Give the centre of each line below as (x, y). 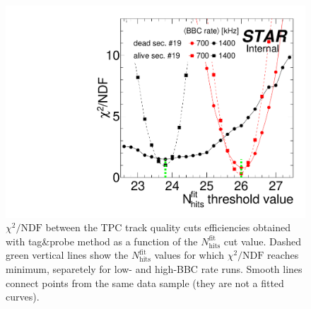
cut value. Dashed (262, 241)
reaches (283, 255)
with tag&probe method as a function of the (102, 241)
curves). (23, 297)
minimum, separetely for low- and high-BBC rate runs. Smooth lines (154, 269)
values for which (189, 255)
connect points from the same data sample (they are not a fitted (145, 282)
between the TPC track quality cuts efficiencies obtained (168, 227)
